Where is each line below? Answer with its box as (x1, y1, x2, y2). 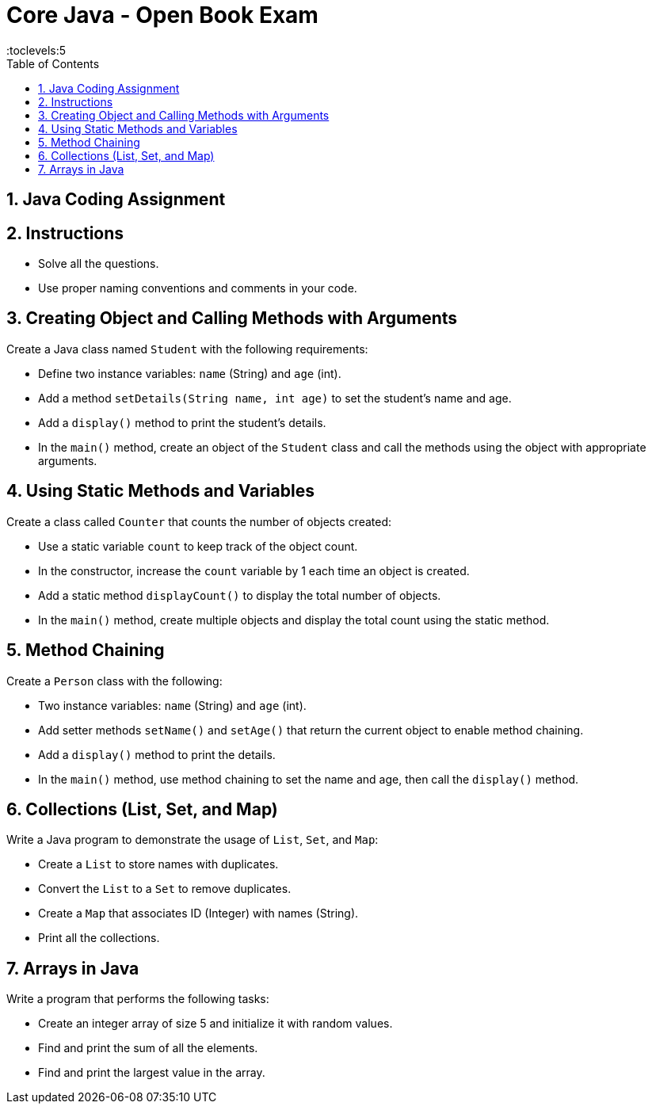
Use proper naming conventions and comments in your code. (38, 281, 357, 296)
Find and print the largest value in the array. (38, 1066, 265, 1080)
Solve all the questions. (38, 257, 159, 271)
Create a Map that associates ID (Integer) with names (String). (38, 906, 359, 921)
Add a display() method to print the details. (38, 747, 276, 761)
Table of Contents (6, 56, 100, 71)
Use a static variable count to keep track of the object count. (38, 539, 358, 553)
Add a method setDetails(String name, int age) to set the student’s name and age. (38, 391, 512, 405)
